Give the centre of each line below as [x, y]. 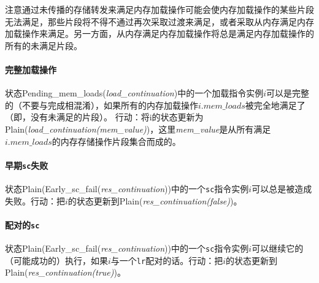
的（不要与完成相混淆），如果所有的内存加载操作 [102, 105]
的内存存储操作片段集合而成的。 [116, 141]
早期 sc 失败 [27, 165]
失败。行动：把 [35, 200]
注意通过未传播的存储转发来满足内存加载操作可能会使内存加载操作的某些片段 [159, 9]
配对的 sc [22, 224]
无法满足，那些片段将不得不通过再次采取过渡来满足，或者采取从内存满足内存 [159, 21]
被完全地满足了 [275, 105]
